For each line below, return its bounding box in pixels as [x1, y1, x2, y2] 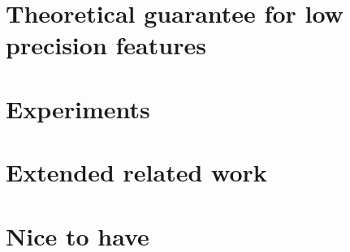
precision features [6, 28, 206, 62]
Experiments [6, 92, 150, 125]
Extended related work [6, 156, 267, 189]
